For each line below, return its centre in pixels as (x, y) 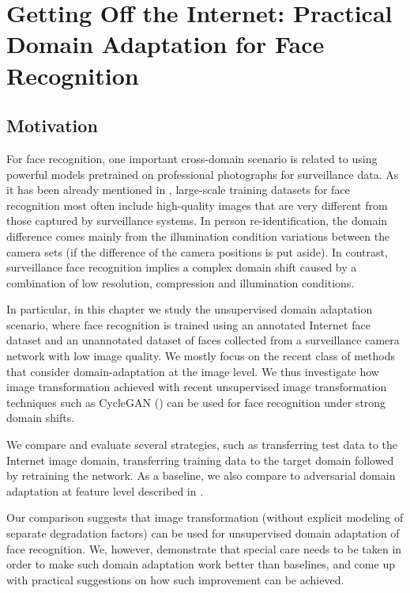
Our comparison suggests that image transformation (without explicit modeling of (205, 517)
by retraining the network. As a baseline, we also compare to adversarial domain (201, 475)
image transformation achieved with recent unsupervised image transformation (197, 387)
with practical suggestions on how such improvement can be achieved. (175, 579)
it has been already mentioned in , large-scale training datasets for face (178, 190)
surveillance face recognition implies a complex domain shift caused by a (182, 267)
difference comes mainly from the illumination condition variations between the (198, 236)
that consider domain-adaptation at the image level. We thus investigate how (193, 371)
